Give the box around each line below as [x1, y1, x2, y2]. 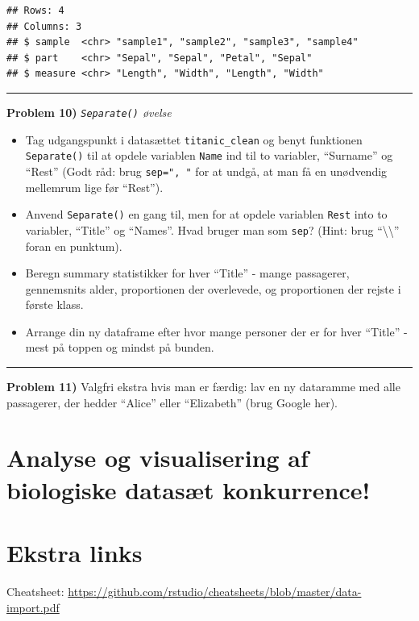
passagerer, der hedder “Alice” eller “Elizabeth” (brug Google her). [6, 394, 338, 411]
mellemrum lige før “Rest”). [25, 178, 164, 195]
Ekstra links [6, 536, 143, 569]
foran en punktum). [25, 237, 122, 254]
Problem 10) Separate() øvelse [6, 103, 172, 120]
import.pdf [6, 598, 60, 615]
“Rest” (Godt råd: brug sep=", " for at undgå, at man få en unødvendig [25, 162, 388, 179]
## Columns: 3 [6, 20, 82, 32]
